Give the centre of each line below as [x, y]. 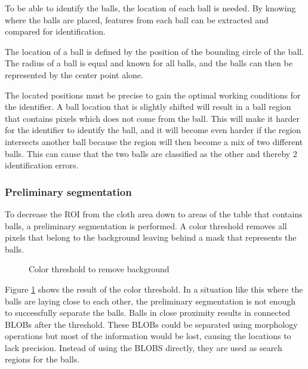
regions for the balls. [42, 359]
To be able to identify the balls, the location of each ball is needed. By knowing [150, 8]
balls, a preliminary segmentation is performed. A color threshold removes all [146, 225]
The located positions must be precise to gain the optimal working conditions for [153, 95]
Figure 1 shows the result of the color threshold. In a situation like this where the [154, 289]
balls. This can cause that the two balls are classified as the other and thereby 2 [151, 153]
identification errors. [42, 165]
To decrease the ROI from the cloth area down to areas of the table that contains [154, 213]
